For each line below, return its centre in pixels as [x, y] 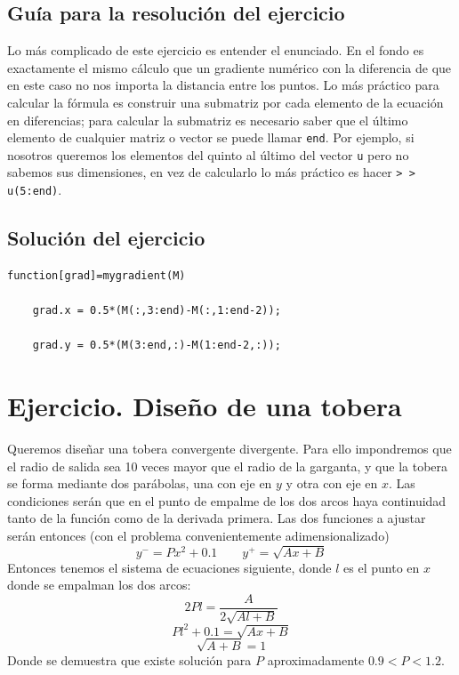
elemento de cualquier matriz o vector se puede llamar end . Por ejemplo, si [211, 137]
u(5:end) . [35, 190]
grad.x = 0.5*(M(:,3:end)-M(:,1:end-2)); [157, 311]
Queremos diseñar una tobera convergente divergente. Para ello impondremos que [229, 449]
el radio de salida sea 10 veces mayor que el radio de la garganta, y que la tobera [228, 466]
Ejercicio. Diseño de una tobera [205, 406]
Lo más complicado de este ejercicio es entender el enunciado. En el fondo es [216, 50]
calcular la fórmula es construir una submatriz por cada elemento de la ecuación [225, 102]
